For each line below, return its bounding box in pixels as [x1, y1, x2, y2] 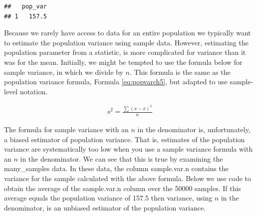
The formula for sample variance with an [4, 124, 129, 135]
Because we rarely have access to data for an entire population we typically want [4, 27, 251, 38]
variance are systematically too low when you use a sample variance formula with [4, 144, 253, 154]
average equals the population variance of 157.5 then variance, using [4, 193, 213, 203]
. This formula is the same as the [129, 66, 231, 77]
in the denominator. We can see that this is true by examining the [20, 153, 223, 164]
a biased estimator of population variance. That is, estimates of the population [4, 134, 245, 144]
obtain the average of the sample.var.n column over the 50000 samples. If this [4, 183, 241, 193]
